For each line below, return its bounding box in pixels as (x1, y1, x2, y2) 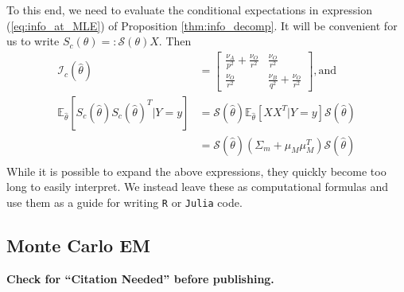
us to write (6, 33, 60, 49)
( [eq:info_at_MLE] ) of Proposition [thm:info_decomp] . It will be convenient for (6, 17, 398, 33)
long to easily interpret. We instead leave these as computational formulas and (6, 178, 388, 195)
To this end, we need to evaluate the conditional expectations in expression (6, 2, 372, 18)
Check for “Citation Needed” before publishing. (6, 270, 274, 286)
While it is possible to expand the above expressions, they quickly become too (6, 162, 387, 179)
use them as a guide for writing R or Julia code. (6, 193, 243, 210)
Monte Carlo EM (6, 232, 151, 257)
